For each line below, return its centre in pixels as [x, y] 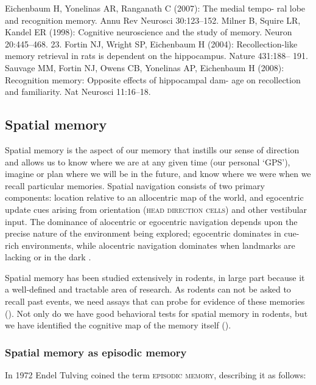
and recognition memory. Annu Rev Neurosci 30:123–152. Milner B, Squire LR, [153, 20]
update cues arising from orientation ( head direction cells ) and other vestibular [156, 209]
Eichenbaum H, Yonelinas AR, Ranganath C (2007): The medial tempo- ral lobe [155, 8]
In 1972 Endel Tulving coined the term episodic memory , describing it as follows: [156, 375]
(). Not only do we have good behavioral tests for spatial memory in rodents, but [156, 313]
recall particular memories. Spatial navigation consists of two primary [135, 185]
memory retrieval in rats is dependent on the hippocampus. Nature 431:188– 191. [156, 56]
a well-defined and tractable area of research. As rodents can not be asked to [148, 289]
